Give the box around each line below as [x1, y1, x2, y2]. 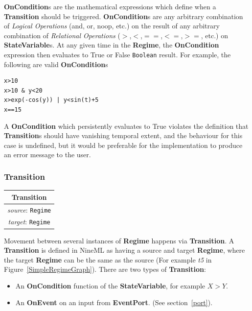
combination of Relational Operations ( [4, 30, 120, 40]
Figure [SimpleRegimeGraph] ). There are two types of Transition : [4, 264, 206, 274]
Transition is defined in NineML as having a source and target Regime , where [4, 245, 245, 255]
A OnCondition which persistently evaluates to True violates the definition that [4, 120, 249, 131]
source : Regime [7, 204, 51, 215]
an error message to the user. [4, 149, 91, 160]
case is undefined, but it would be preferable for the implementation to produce [4, 140, 243, 150]
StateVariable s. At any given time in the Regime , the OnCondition [4, 40, 219, 50]
